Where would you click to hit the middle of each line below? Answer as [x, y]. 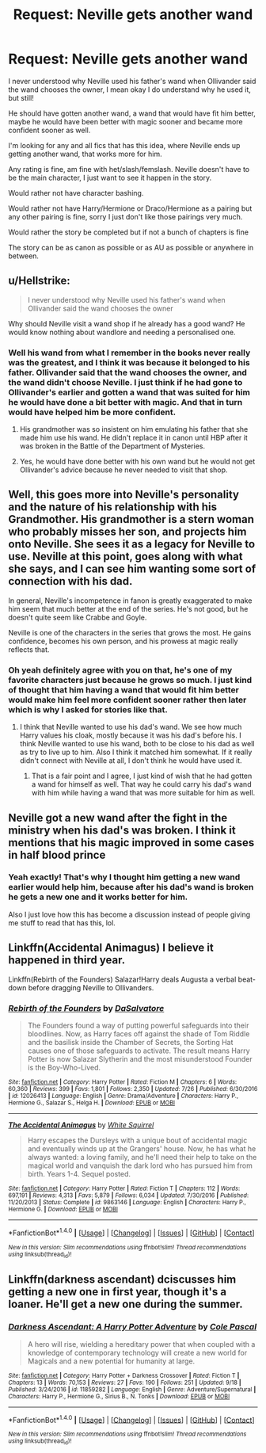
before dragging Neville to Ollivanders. [91, 987]
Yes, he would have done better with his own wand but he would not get [137, 462]
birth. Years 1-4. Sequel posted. [79, 1173]
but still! [21, 97]
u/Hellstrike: [40, 281]
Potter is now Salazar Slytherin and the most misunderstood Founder [140, 1058]
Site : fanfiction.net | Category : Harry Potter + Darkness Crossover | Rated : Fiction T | [124, 1375]
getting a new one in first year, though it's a [118, 1292]
